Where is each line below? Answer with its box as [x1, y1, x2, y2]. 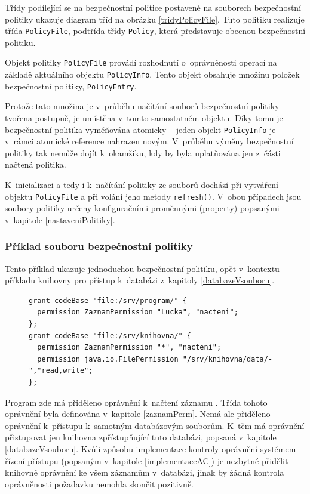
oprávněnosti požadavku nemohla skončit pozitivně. [5, 477, 194, 490]
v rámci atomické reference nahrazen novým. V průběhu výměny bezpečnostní [5, 135, 294, 147]
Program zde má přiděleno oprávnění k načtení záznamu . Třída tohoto [5, 396, 268, 408]
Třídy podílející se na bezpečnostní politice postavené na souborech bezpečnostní [5, 1, 302, 13]
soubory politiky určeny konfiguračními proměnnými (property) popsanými [5, 202, 280, 214]
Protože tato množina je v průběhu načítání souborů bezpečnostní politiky [5, 100, 280, 112]
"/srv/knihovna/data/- [182, 354, 273, 363]
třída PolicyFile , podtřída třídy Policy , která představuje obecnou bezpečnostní [5, 24, 306, 37]
